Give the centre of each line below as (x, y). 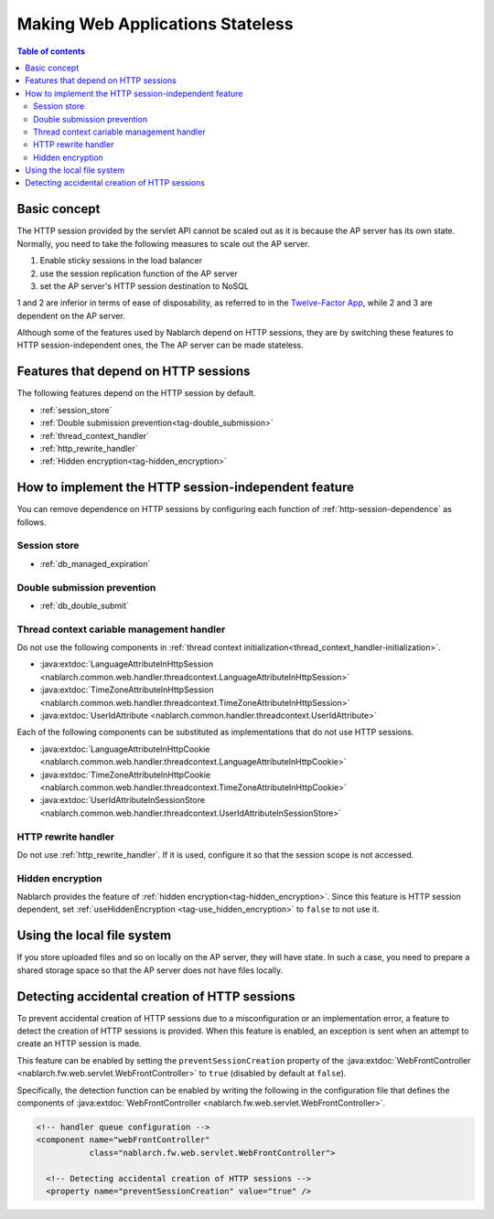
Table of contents (51, 51)
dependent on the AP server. (71, 315)
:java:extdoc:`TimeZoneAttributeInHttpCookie (125, 775)
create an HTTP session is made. (79, 1043)
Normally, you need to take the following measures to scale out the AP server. (163, 243)
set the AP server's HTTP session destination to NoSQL (144, 286)
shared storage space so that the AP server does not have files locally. (150, 970)
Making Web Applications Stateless (155, 24)
